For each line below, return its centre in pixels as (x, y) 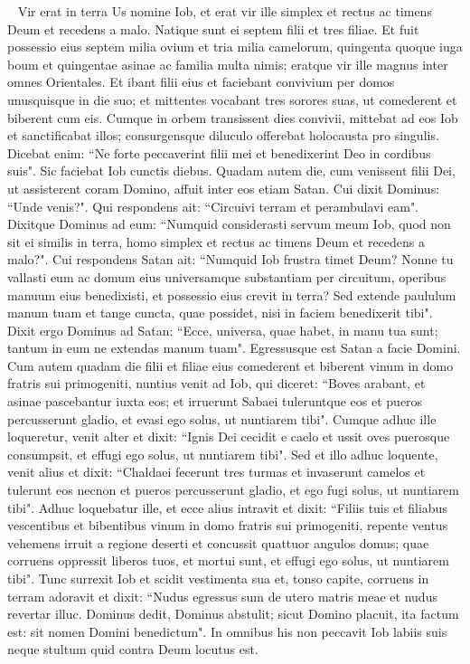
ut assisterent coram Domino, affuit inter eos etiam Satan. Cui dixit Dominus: (224, 188)
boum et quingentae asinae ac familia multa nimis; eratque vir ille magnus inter (228, 64)
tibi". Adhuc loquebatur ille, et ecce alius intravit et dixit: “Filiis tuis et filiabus (227, 507)
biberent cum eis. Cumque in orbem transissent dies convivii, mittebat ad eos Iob (233, 117)
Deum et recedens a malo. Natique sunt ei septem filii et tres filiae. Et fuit (213, 28)
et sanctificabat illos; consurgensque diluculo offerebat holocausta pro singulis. (223, 135)
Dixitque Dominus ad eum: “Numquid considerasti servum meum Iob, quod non (229, 224)
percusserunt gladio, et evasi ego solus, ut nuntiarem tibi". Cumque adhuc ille (222, 418)
